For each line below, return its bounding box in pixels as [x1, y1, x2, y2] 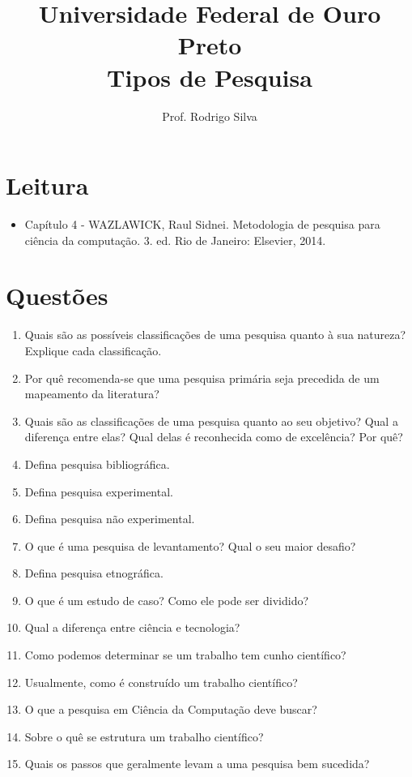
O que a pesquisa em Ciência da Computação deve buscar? [24, 701, 317, 718]
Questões [6, 279, 108, 312]
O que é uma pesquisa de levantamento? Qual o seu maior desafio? [24, 537, 356, 554]
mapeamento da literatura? [24, 385, 159, 402]
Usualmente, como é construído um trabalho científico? [24, 673, 298, 690]
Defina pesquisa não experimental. [24, 510, 195, 527]
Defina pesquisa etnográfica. [24, 565, 164, 582]
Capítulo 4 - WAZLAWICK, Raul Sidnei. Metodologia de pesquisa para [24, 216, 380, 233]
